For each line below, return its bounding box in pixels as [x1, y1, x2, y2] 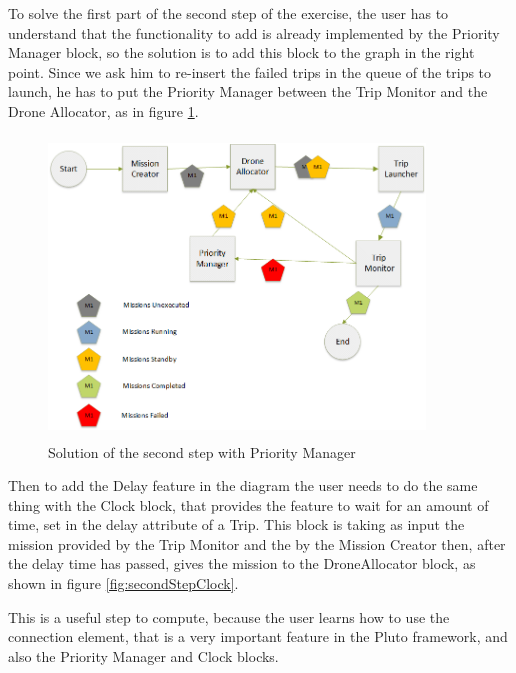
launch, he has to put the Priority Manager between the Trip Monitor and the [8, 81, 488, 102]
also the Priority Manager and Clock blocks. [8, 645, 279, 666]
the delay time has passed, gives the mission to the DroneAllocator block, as [8, 553, 476, 574]
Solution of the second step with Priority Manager [48, 441, 356, 462]
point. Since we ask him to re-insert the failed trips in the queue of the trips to [8, 61, 492, 82]
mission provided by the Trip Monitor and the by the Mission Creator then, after [8, 533, 506, 554]
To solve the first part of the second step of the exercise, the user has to [8, 3, 449, 23]
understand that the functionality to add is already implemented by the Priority [8, 22, 500, 43]
